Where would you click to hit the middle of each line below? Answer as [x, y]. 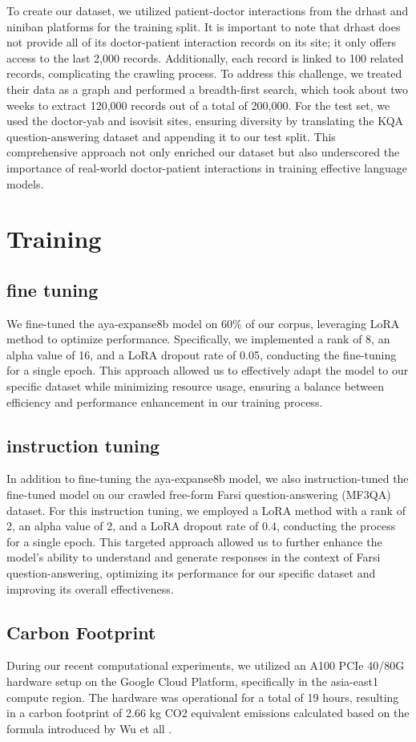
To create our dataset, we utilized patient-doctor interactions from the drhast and [208, 10]
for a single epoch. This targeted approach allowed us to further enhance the [194, 541]
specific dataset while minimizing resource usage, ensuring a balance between [196, 386]
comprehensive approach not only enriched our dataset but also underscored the [203, 152]
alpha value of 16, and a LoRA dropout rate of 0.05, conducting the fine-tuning [202, 354]
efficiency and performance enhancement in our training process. [165, 401]
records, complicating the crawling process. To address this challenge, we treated [204, 73]
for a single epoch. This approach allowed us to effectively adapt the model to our [208, 370]
